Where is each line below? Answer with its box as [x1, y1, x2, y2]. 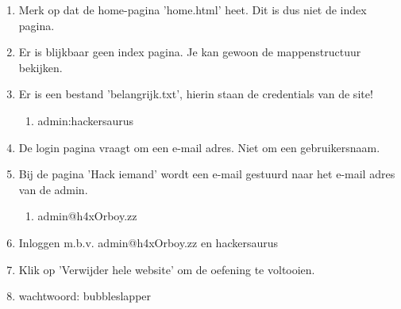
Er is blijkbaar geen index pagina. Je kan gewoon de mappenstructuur [18, 44, 361, 60]
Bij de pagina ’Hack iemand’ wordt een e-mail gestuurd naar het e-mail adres [18, 166, 395, 182]
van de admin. [18, 181, 88, 197]
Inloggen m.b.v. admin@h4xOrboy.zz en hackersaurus [18, 234, 278, 250]
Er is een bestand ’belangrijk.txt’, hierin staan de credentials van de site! [18, 86, 373, 102]
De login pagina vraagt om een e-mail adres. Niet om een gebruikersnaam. [18, 139, 380, 155]
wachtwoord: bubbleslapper [18, 288, 152, 304]
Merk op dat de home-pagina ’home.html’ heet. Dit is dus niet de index [18, 2, 367, 17]
